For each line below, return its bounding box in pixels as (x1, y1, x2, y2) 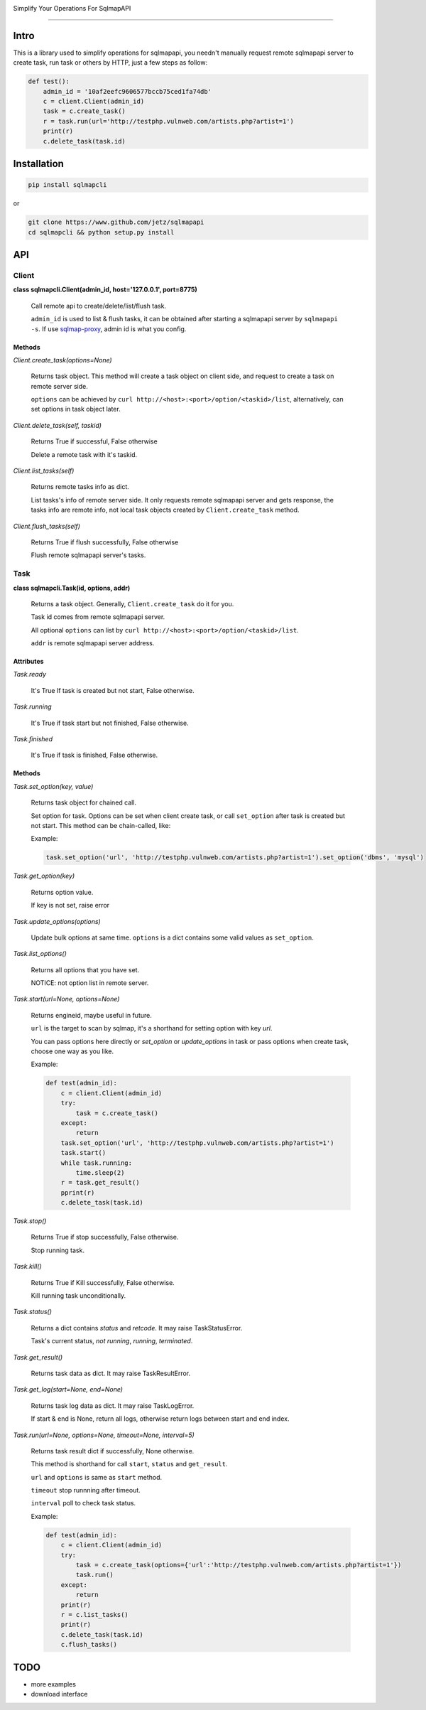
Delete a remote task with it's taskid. (31, 450, 138, 458)
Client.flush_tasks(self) (13, 522, 81, 530)
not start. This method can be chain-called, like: (31, 821, 171, 829)
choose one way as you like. (31, 1047, 114, 1055)
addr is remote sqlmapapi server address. (31, 639, 155, 647)
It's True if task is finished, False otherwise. (31, 751, 158, 760)
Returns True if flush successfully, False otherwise (31, 537, 179, 547)
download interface (31, 1690, 88, 1699)
